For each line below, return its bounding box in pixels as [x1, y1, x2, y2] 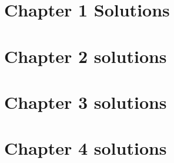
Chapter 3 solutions [4, 89, 167, 114]
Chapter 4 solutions [4, 136, 167, 160]
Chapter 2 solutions [4, 44, 167, 68]
